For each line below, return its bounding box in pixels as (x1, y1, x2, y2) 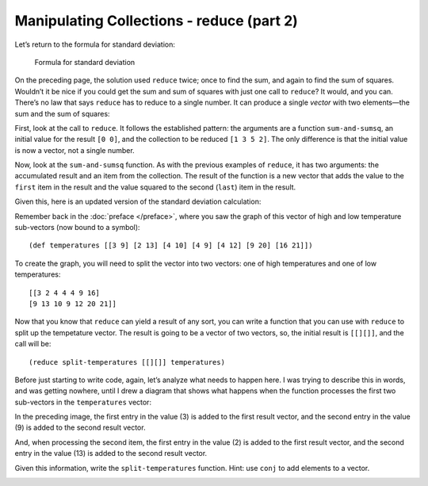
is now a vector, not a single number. (14, 145, 135, 155)
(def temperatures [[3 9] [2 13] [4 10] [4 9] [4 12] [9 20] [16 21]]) (29, 241, 313, 250)
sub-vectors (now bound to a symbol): (14, 223, 140, 232)
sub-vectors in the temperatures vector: (14, 397, 152, 407)
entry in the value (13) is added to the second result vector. (14, 449, 208, 458)
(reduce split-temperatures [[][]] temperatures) (29, 358, 226, 366)
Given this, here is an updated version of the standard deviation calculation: (14, 197, 262, 206)
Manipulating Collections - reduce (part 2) (14, 12, 299, 29)
